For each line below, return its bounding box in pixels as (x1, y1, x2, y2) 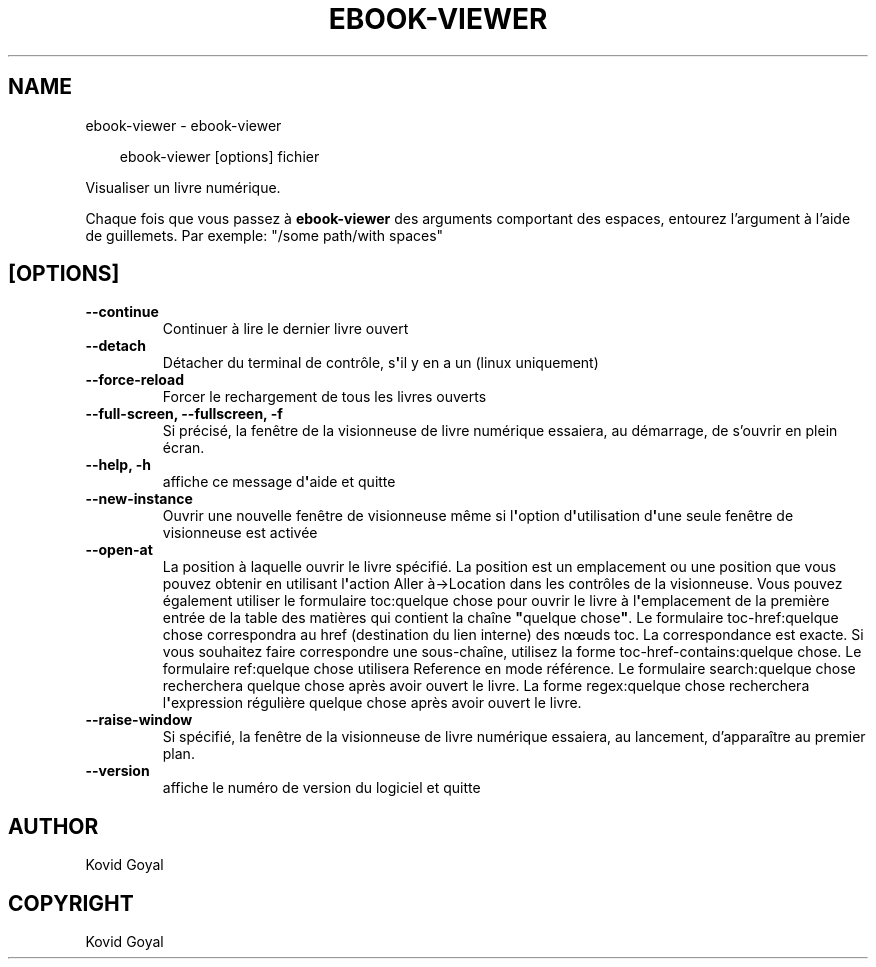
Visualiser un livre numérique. (85, 178, 281, 196)
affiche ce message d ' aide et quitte (162, 473, 396, 491)
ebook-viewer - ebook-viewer (85, 116, 282, 134)
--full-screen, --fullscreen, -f (85, 405, 283, 423)
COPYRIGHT (8, 890, 134, 916)
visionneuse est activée (162, 524, 318, 542)
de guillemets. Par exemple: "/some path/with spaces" (85, 226, 444, 244)
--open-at (85, 541, 153, 559)
